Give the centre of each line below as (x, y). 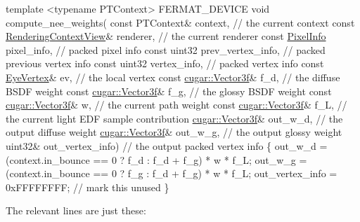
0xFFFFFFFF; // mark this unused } (88, 187)
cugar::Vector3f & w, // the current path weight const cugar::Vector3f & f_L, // (176, 105)
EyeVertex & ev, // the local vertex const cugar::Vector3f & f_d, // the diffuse (173, 77)
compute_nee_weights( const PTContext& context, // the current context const (180, 22)
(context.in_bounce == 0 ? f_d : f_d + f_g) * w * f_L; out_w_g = (156, 159)
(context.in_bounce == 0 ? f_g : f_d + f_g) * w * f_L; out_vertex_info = (172, 173)
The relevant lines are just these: (76, 210)
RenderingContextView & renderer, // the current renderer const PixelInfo (166, 36)
